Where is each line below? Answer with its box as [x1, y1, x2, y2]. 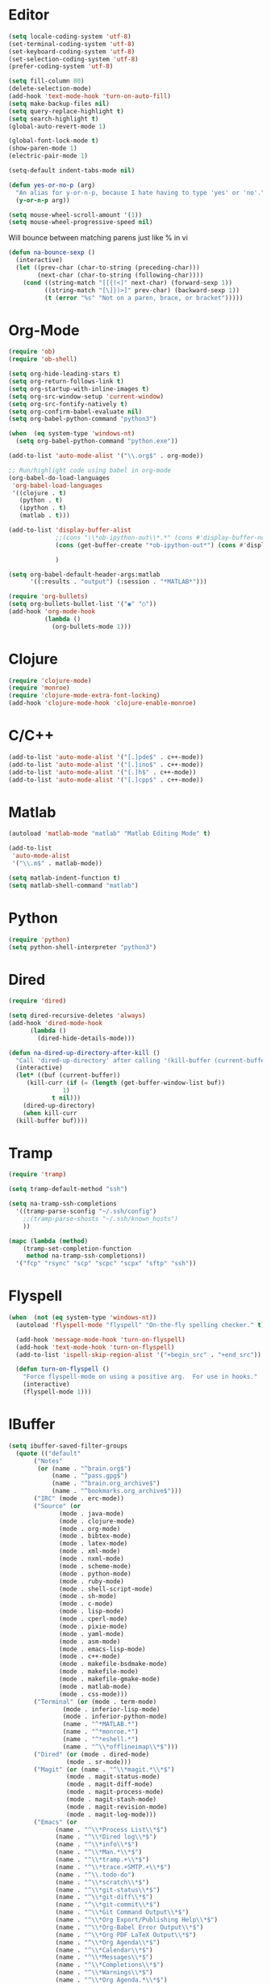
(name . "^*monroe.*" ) [62, 1728, 139, 1736]
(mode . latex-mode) [59, 1540, 128, 1548]
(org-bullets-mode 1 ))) [51, 622, 131, 630]
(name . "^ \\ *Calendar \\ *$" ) [55, 1946, 153, 1954]
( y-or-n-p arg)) [15, 196, 70, 204]
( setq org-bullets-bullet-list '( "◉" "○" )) [8, 600, 157, 608]
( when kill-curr [23, 1109, 78, 1117]
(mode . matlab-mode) [59, 1682, 131, 1690]
